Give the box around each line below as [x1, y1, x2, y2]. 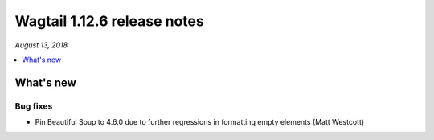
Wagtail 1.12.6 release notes [14, 12, 204, 30]
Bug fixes [14, 101, 53, 112]
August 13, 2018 [14, 40, 68, 50]
